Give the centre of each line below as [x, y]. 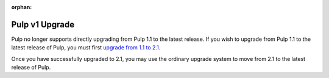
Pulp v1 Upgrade [43, 24]
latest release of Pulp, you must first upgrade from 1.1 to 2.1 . [86, 48]
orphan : [22, 7]
